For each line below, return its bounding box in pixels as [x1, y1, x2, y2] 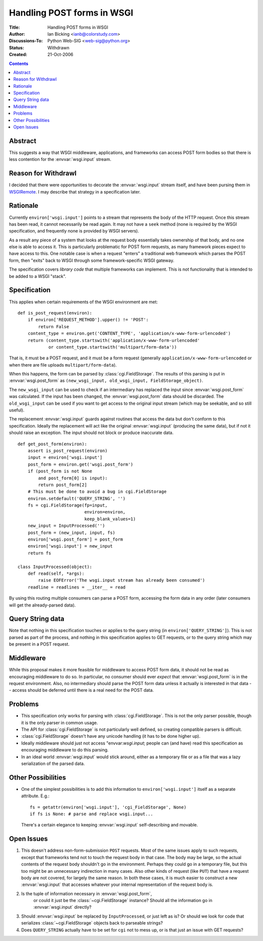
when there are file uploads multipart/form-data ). [9, 362, 117, 368]
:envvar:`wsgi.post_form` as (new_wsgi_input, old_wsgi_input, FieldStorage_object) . [9, 378, 204, 384]
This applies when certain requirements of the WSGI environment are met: [9, 299, 158, 305]
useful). [9, 407, 24, 413]
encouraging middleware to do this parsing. [21, 747, 109, 753]
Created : [9, 52, 28, 58]
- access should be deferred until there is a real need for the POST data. [9, 687, 154, 693]
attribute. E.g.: [21, 793, 50, 799]
